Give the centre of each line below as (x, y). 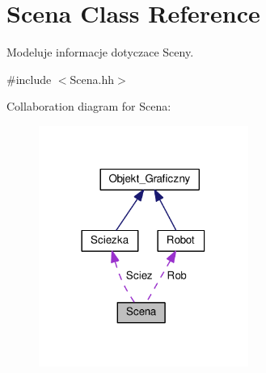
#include (29, 79)
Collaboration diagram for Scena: (89, 106)
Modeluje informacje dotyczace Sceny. (100, 52)
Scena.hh (92, 79)
